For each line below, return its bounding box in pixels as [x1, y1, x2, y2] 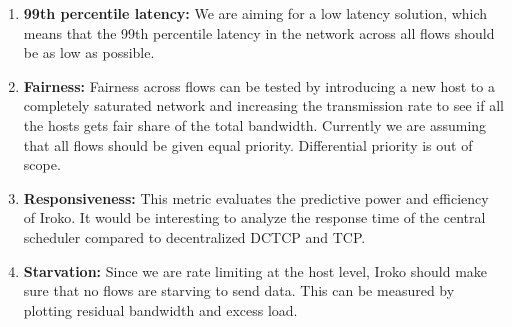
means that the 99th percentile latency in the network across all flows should [23, 22, 495, 43]
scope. [23, 154, 61, 175]
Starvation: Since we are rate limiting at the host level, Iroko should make [23, 260, 488, 281]
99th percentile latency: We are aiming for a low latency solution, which [23, 3, 488, 23]
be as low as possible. [23, 42, 155, 63]
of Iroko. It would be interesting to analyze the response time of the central [23, 207, 486, 228]
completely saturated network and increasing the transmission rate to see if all [23, 95, 504, 116]
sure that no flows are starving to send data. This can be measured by [23, 280, 455, 301]
